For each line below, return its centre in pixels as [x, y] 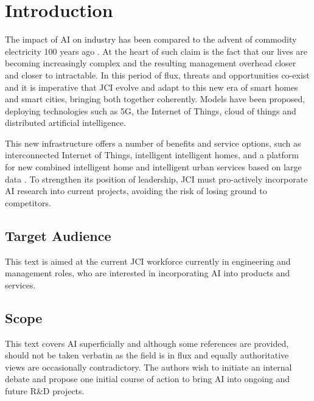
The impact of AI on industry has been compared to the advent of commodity [151, 39]
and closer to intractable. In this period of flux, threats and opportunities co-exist [157, 75]
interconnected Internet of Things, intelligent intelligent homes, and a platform [152, 155]
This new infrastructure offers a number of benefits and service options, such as [153, 143]
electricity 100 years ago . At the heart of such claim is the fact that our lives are [156, 51]
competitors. [28, 202]
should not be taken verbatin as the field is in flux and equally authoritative [147, 355]
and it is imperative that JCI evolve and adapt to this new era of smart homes [152, 87]
